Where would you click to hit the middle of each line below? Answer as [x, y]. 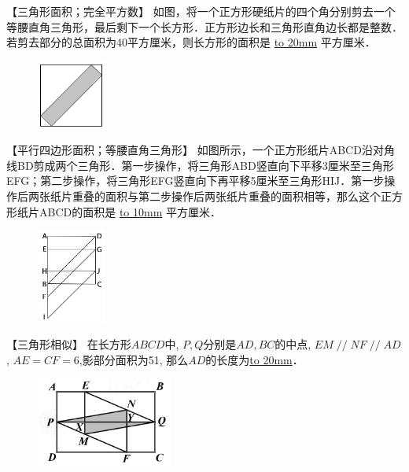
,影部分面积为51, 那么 [134, 360]
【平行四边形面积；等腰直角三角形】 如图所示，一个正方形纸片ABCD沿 [190, 150]
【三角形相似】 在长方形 [69, 344]
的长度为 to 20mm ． [254, 360]
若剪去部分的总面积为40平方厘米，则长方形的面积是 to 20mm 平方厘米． [191, 42]
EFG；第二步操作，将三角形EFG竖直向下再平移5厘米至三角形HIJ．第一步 [195, 181]
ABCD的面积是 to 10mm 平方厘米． [130, 211]
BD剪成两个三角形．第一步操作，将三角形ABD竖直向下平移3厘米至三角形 [205, 165]
